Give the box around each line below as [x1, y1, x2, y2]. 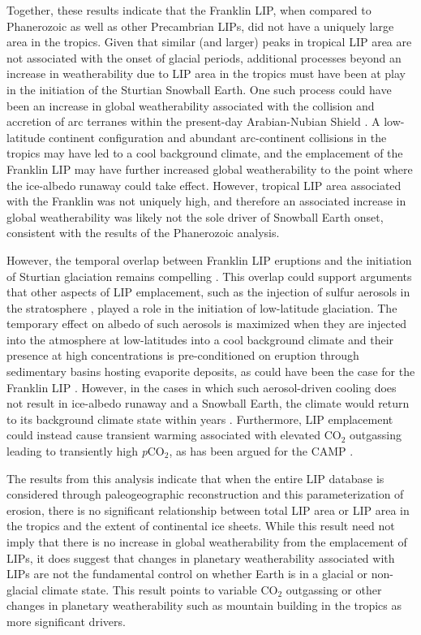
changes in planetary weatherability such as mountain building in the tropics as [6, 597, 402, 614]
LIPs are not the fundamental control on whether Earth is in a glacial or [6, 565, 368, 582]
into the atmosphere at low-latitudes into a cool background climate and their [6, 330, 394, 348]
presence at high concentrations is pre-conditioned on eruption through [6, 347, 359, 364]
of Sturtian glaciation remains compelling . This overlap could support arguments [6, 267, 412, 284]
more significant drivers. [6, 612, 126, 629]
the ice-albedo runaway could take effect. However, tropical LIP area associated [6, 176, 402, 193]
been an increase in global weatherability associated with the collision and [6, 97, 375, 114]
